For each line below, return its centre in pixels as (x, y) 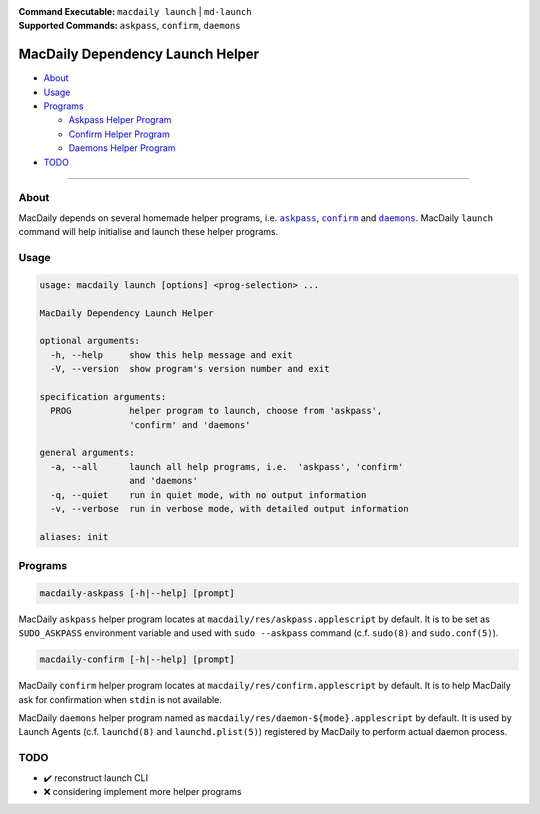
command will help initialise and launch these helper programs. (148, 232)
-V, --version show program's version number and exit (190, 369)
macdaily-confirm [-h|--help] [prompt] (137, 659)
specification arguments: (103, 396)
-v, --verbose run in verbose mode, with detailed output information (229, 508)
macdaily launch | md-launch (184, 11)
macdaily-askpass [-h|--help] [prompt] (137, 593)
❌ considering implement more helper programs (142, 791)
